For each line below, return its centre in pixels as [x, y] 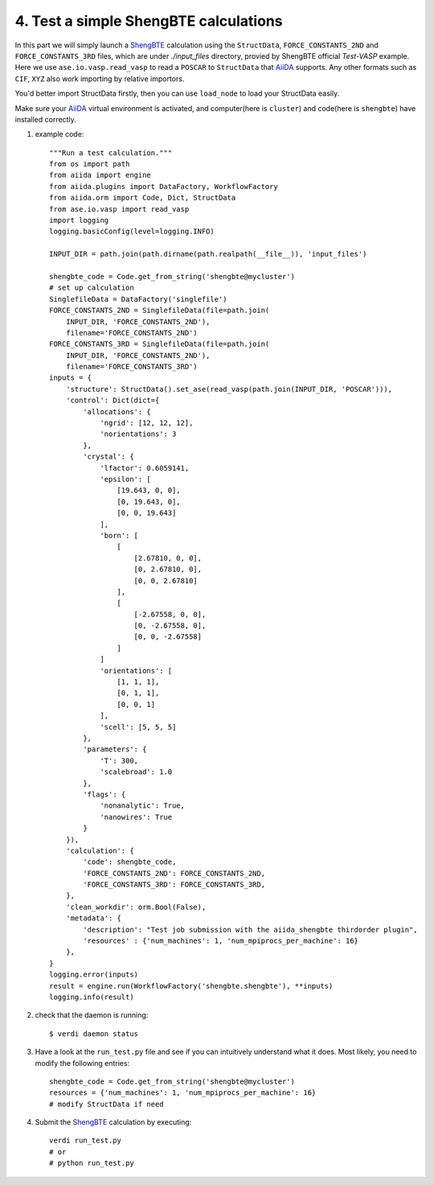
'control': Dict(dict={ [113, 401]
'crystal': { [108, 457]
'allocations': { [117, 411]
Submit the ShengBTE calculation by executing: [113, 1122]
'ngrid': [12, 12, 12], [147, 423]
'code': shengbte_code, [130, 862]
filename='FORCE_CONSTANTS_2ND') [132, 333]
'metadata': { [94, 918]
